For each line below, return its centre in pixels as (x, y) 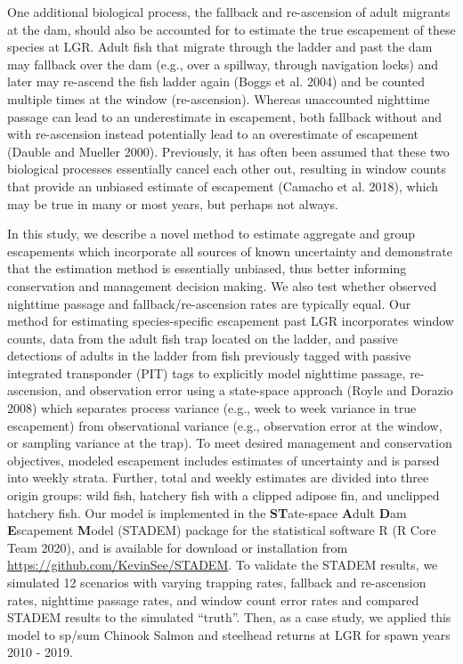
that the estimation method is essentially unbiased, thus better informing (207, 268)
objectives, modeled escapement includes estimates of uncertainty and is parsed (223, 460)
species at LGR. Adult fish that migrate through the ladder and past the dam (220, 47)
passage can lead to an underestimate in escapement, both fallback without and (225, 116)
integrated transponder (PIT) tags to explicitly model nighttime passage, (207, 372)
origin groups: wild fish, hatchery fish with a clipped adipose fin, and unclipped (223, 495)
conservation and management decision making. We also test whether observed (222, 285)
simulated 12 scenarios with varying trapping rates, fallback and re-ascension (217, 582)
